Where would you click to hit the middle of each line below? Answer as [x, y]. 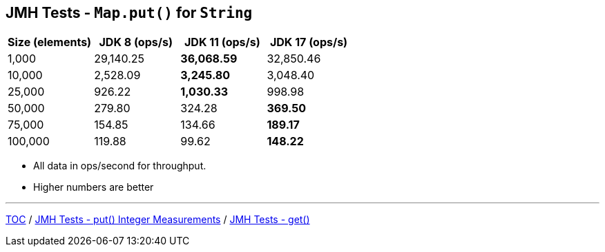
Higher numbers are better [94, 187]
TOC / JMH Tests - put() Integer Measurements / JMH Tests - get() [158, 220]
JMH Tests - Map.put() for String [129, 13]
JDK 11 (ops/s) [222, 42]
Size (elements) [50, 42]
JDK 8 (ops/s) [136, 42]
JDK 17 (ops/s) [309, 42]
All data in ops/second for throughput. [120, 166]
